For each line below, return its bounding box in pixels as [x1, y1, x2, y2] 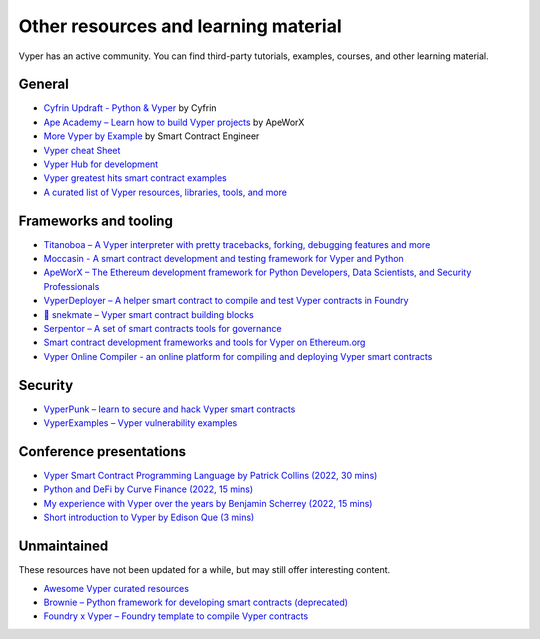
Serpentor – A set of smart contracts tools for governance [43, 323, 282, 335]
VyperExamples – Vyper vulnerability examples [43, 417, 238, 429]
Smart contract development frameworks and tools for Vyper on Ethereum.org [43, 336, 366, 349]
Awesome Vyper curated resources [43, 582, 190, 594]
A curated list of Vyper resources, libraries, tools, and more [43, 186, 287, 198]
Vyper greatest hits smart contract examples [43, 172, 227, 184]
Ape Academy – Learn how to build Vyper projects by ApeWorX [43, 116, 305, 128]
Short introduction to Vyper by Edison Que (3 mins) [43, 511, 255, 524]
